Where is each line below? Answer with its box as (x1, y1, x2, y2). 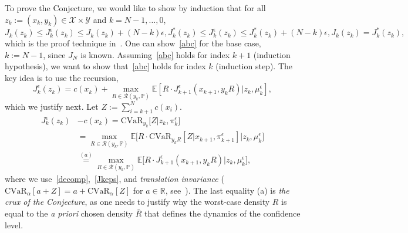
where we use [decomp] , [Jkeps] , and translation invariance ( (5, 173, 224, 185)
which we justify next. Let (5, 100, 99, 112)
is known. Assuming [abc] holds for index (80, 48, 230, 60)
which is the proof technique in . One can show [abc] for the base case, (5, 37, 261, 49)
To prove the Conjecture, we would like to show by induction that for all (5, 2, 266, 13)
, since (43, 48, 66, 60)
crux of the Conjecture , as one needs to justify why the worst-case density (5, 195, 270, 208)
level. (5, 218, 23, 231)
